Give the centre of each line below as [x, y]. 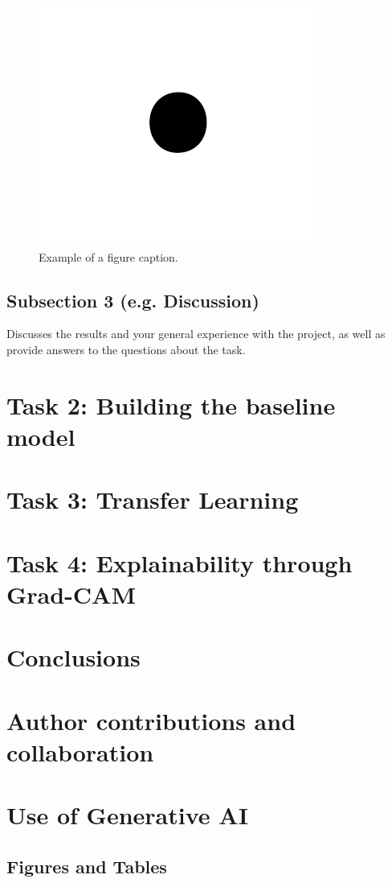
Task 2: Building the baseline [171, 404]
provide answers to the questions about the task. [126, 349]
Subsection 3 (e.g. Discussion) [133, 300]
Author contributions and [151, 720]
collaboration [80, 751]
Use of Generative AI [127, 815]
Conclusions [73, 657]
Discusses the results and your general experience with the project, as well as [196, 334]
